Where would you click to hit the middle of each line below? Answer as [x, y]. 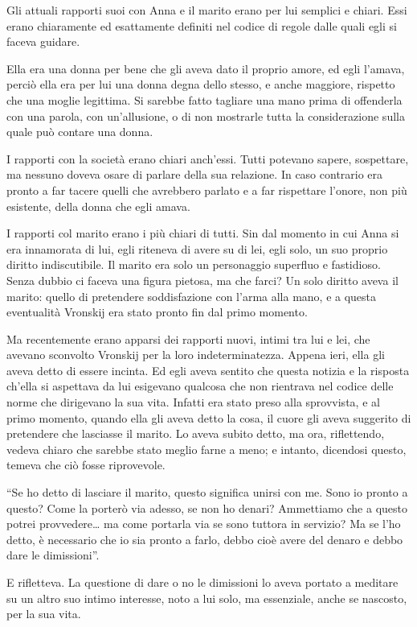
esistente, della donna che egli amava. [98, 206]
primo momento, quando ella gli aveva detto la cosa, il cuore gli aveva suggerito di [209, 417]
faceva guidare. [43, 41]
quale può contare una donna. [80, 132]
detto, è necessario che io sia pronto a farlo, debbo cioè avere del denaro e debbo [205, 539]
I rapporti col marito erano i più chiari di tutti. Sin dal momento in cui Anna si [203, 233]
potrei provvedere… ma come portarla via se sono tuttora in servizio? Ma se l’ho [204, 524]
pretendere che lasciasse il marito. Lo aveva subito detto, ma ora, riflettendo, [196, 433]
